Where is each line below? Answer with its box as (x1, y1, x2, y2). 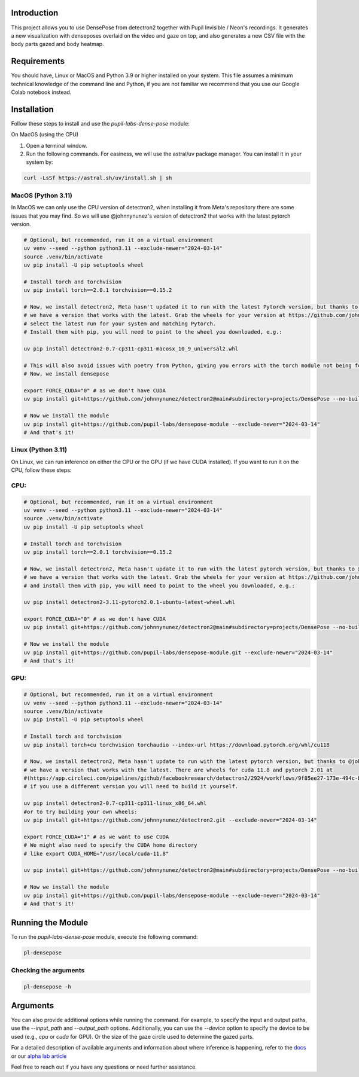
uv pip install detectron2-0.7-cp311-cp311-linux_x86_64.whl (23, 800, 207, 807)
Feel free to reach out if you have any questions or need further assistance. (11, 1063, 197, 1070)
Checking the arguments (11, 966, 85, 974)
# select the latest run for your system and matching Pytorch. (23, 320, 217, 327)
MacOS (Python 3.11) (11, 191, 73, 200)
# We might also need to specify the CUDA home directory (23, 842, 197, 849)
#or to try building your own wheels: (23, 808, 138, 815)
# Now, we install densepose (23, 371, 109, 377)
